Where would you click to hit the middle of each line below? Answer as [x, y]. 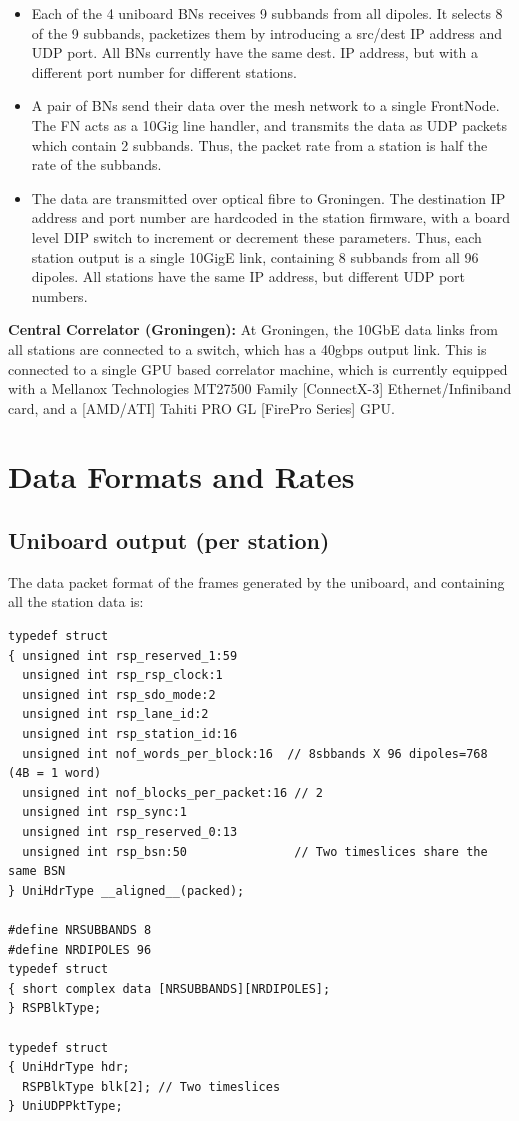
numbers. [59, 295]
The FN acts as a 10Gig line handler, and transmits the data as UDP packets [269, 124]
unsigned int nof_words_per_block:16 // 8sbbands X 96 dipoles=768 [255, 753]
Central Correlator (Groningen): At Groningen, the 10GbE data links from [253, 329]
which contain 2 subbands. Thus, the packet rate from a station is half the [259, 144]
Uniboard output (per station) [169, 540]
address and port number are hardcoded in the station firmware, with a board [270, 217]
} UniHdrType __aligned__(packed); [126, 890]
